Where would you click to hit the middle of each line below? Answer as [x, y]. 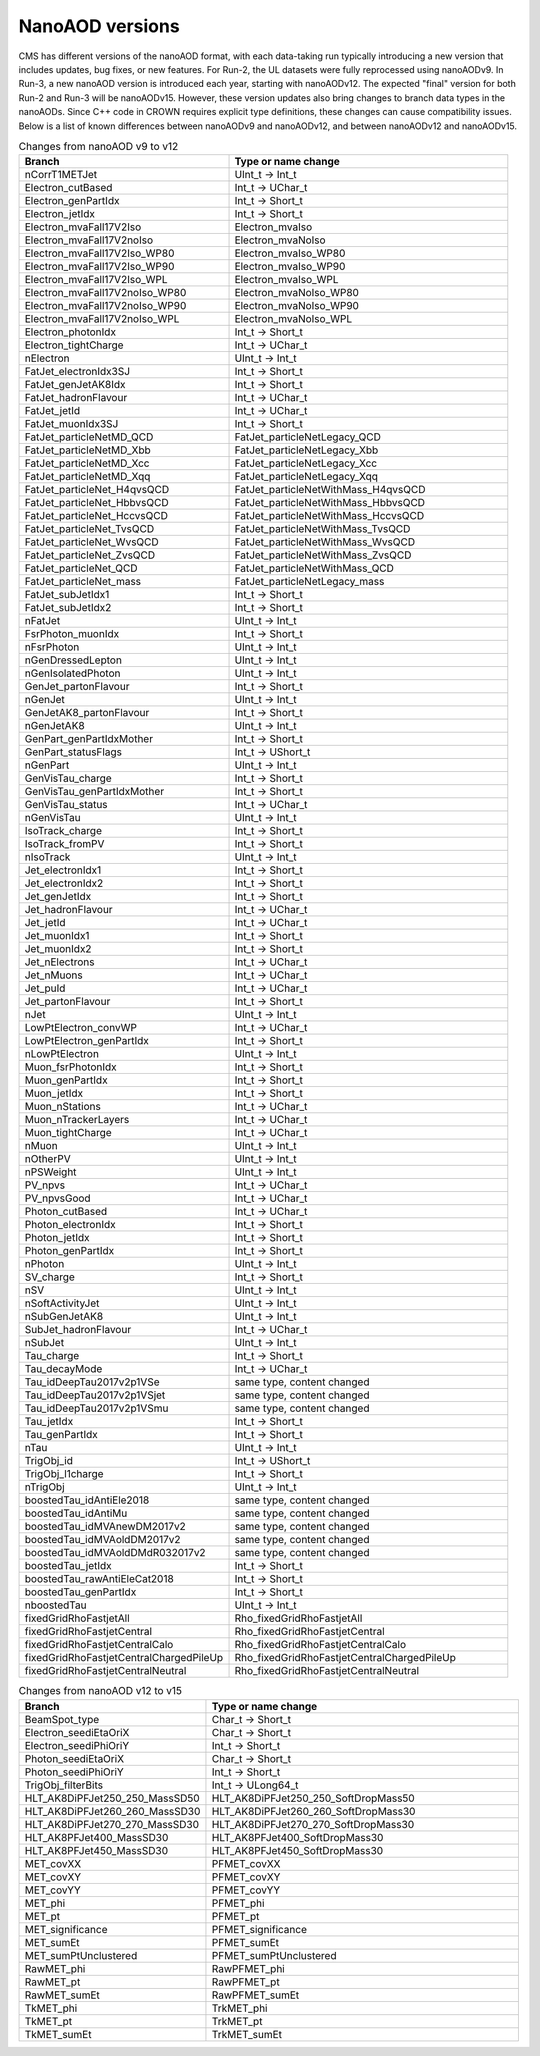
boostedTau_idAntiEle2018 [87, 1500]
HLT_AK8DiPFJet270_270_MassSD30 [112, 1824]
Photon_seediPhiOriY [74, 1772]
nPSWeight [50, 1172]
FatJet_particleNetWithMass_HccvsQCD [329, 516]
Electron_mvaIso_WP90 [290, 267]
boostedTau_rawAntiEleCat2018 [99, 1579]
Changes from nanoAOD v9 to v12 [98, 147]
